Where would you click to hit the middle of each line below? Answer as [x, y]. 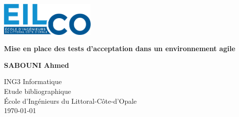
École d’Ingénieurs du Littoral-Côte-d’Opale [70, 101]
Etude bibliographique [38, 91]
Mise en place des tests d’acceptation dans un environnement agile [120, 48]
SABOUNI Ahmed [36, 65]
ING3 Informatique [33, 81]
